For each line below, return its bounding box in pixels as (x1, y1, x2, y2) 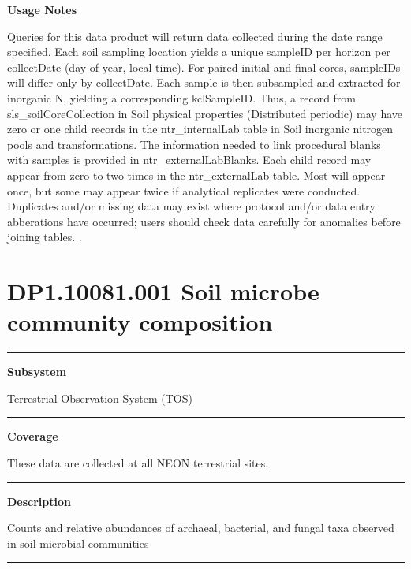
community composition (7, 306, 273, 338)
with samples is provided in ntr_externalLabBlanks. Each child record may (7, 151, 372, 168)
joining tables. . (7, 229, 82, 245)
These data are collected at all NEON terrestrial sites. (7, 455, 269, 470)
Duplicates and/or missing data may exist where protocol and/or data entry (7, 198, 376, 214)
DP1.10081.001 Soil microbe (7, 275, 319, 307)
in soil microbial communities (7, 534, 149, 551)
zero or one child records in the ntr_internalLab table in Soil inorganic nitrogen (7, 121, 394, 137)
